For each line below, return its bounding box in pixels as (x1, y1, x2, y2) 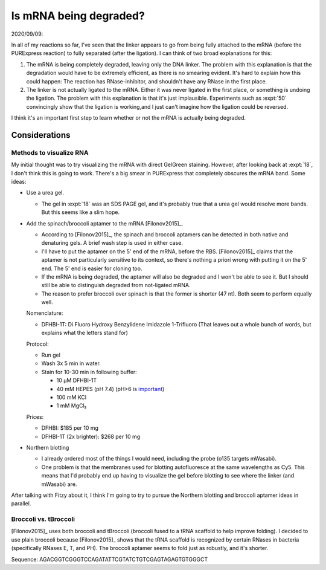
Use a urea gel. (26, 189, 65, 196)
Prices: (26, 413, 44, 420)
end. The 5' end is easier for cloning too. (41, 265, 142, 272)
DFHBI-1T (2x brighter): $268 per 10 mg (41, 433, 141, 440)
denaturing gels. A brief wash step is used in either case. (41, 239, 184, 247)
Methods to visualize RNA (11, 148, 89, 157)
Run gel (41, 351, 60, 359)
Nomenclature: (26, 309, 63, 317)
